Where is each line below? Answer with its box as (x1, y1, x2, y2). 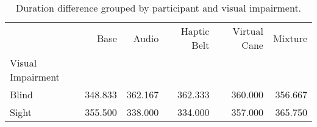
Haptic (180, 24, 210, 38)
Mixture (272, 31, 307, 45)
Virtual (232, 24, 263, 38)
